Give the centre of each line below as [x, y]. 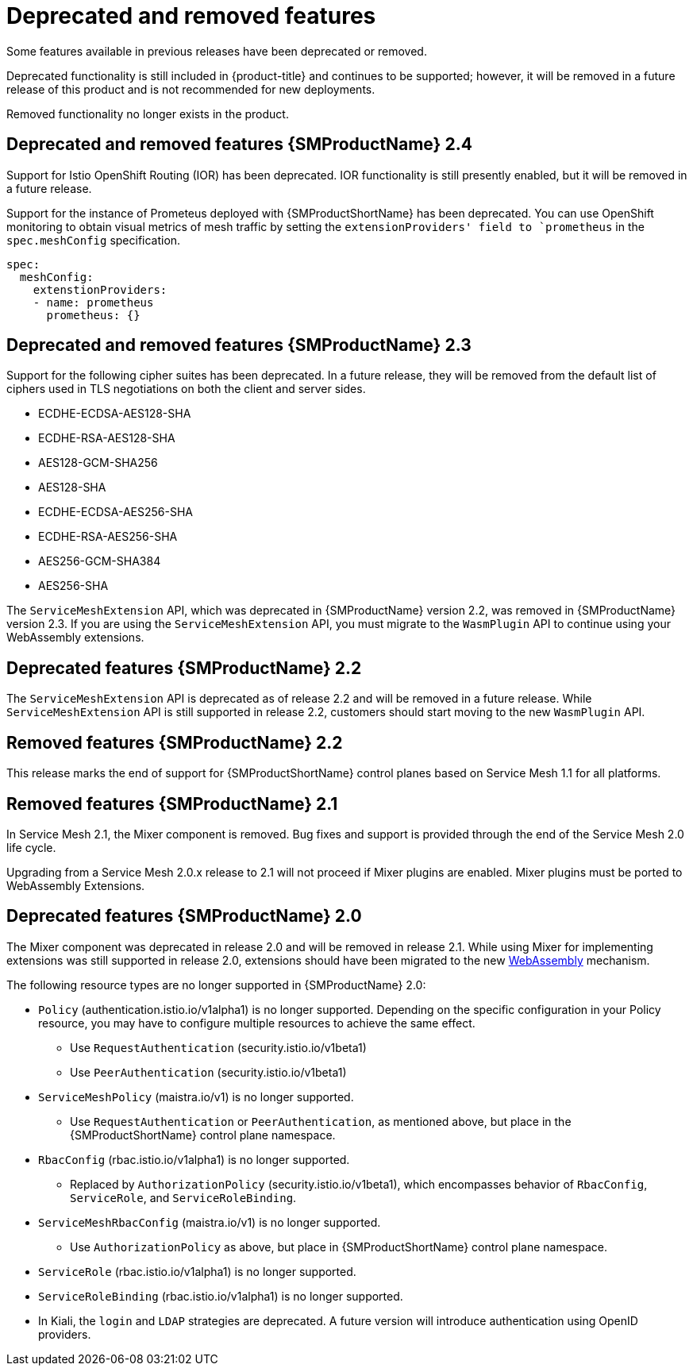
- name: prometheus [93, 302]
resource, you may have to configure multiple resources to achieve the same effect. [257, 1023]
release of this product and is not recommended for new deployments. [191, 89]
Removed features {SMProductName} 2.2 [175, 742]
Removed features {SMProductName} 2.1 [172, 804]
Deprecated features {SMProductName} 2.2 [184, 668]
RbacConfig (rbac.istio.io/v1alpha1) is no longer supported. [194, 1159]
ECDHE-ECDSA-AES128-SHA [115, 414]
